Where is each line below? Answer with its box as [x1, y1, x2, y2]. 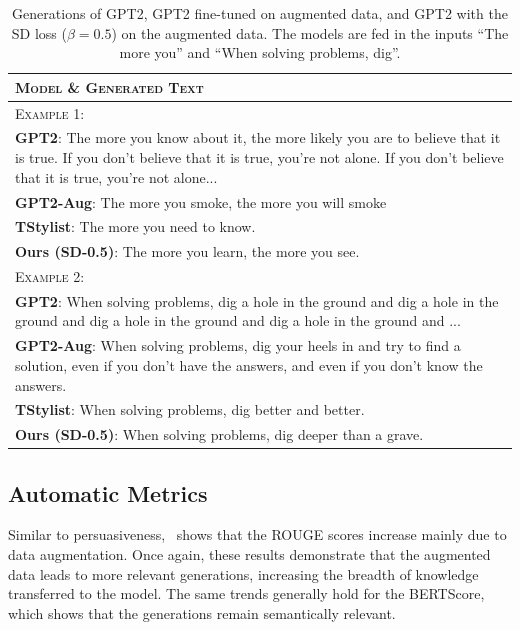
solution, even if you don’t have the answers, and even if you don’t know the [15, 354, 483, 375]
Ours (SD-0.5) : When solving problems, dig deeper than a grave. [15, 424, 424, 445]
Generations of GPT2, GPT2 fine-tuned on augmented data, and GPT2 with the [12, 3, 508, 23]
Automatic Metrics [8, 477, 208, 508]
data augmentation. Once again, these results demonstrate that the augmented [8, 544, 491, 565]
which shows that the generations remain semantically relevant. [8, 602, 396, 623]
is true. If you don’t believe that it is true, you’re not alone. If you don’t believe [15, 147, 504, 168]
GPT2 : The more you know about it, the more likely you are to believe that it [15, 127, 501, 148]
